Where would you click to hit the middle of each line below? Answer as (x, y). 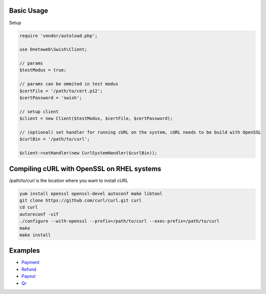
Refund (29, 269)
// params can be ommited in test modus (69, 84)
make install (35, 235)
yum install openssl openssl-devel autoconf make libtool (91, 193)
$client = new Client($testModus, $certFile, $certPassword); (96, 119)
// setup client (39, 111)
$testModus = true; (43, 70)
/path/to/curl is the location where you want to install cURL (69, 181)
